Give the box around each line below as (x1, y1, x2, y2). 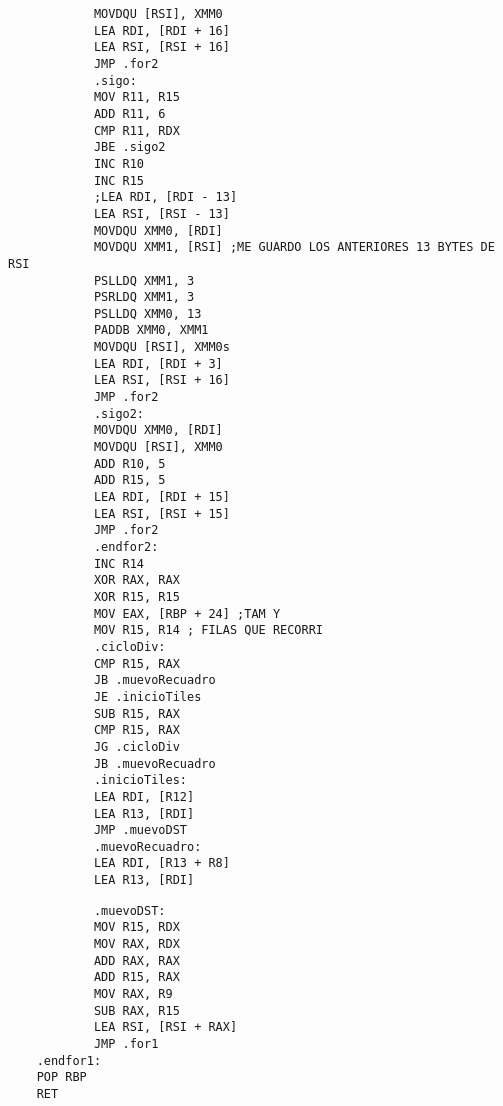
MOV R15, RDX (93, 920, 180, 935)
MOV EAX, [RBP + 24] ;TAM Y (93, 606, 281, 621)
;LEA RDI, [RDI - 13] (93, 190, 238, 205)
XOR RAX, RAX (93, 573, 180, 588)
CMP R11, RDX (93, 123, 180, 138)
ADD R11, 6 (93, 106, 166, 121)
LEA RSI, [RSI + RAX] (93, 1020, 238, 1035)
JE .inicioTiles (93, 689, 202, 704)
